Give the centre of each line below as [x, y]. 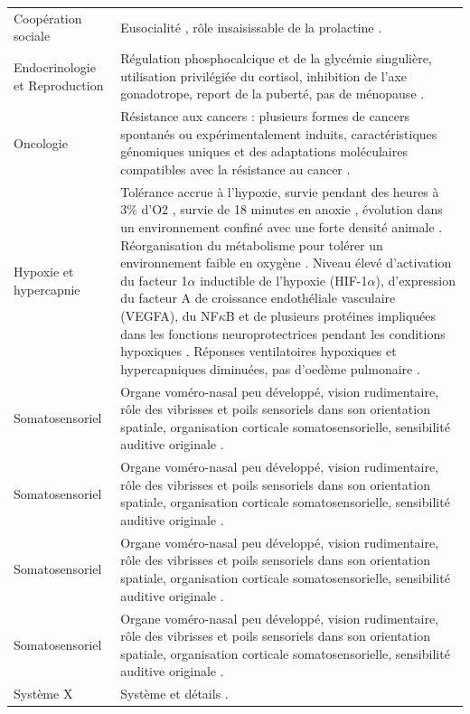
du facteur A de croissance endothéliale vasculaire [258, 298]
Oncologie [41, 142]
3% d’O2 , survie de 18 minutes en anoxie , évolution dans [282, 209]
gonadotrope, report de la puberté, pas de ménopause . [273, 94]
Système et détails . [174, 694]
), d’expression [415, 280]
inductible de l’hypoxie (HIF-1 [284, 280]
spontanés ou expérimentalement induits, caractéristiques [279, 133]
